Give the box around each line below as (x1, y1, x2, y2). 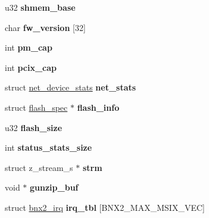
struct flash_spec (5, 101, 68, 113)
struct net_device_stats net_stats (5, 81, 136, 94)
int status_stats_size (5, 141, 92, 154)
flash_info (77, 101, 120, 113)
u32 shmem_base (5, 1, 76, 13)
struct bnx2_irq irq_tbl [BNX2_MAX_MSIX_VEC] (5, 201, 205, 213)
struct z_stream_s (5, 161, 73, 173)
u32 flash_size (5, 121, 63, 133)
